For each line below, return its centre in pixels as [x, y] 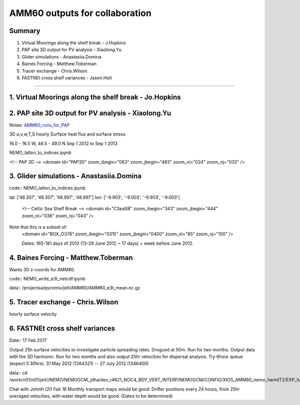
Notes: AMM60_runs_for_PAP [39, 125]
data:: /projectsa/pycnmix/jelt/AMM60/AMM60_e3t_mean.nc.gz [75, 288]
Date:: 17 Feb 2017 [28, 340]
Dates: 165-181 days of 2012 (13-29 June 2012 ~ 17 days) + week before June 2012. [108, 243]
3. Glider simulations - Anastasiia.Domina [75, 176]
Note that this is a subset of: [38, 227]
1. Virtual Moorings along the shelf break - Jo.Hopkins [95, 97]
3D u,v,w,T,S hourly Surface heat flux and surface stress [67, 134]
